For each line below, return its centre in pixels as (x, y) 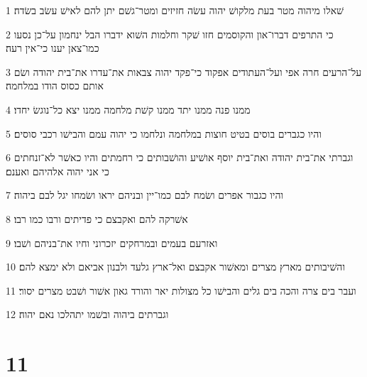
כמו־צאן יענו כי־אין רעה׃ (53, 48)
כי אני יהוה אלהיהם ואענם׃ (57, 171)
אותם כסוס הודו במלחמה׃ (55, 86)
